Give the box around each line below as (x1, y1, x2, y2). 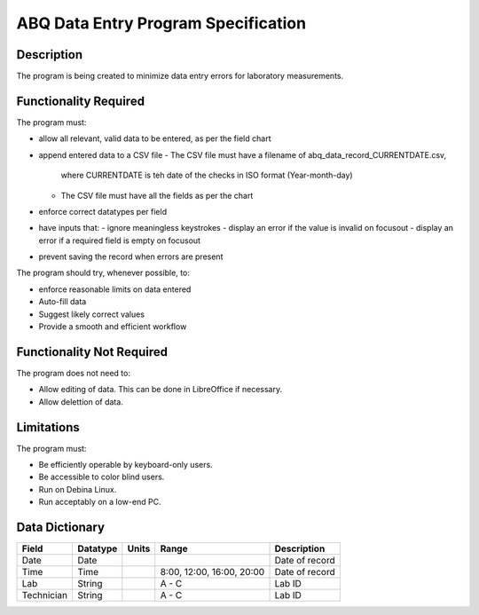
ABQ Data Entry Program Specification (16, 13, 306, 33)
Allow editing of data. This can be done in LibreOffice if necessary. (38, 384, 283, 395)
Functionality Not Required (16, 344, 169, 359)
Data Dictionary (16, 520, 106, 535)
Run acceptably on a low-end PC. (38, 497, 161, 508)
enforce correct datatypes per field (38, 206, 168, 217)
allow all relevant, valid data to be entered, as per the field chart (38, 133, 271, 144)
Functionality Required (16, 93, 145, 108)
